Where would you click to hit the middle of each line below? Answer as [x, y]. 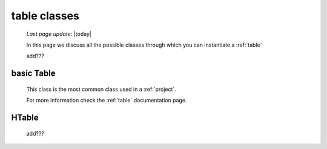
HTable [25, 117]
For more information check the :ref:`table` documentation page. [107, 101]
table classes [45, 16]
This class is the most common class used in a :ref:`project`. [101, 89]
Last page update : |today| [59, 34]
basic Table [33, 74]
